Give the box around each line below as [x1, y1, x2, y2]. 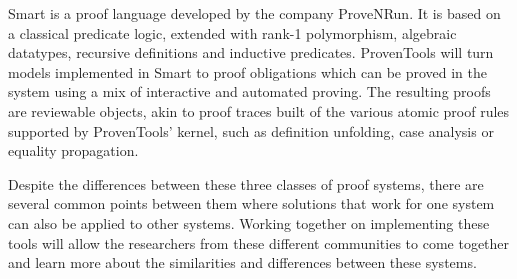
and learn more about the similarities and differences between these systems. [8, 252, 477, 273]
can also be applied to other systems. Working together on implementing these [8, 212, 490, 233]
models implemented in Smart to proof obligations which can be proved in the [8, 61, 488, 82]
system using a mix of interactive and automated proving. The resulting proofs [8, 81, 491, 102]
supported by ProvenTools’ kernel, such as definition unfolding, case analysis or [8, 120, 494, 141]
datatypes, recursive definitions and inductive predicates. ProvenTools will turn [8, 42, 494, 63]
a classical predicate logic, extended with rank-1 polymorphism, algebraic [8, 22, 457, 43]
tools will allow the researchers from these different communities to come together [8, 232, 510, 253]
